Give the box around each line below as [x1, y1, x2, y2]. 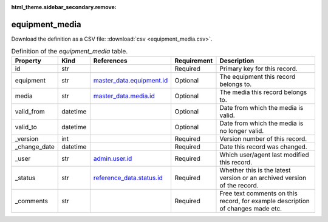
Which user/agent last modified [219, 150, 309, 159]
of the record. [219, 181, 259, 189]
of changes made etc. [219, 204, 282, 212]
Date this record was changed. [219, 143, 307, 151]
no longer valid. [219, 126, 264, 135]
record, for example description [219, 197, 310, 205]
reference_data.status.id [93, 173, 163, 182]
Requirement [174, 56, 213, 65]
